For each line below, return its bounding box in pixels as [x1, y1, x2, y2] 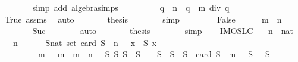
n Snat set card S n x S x [12, 36, 157, 48]
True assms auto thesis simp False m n [4, 13, 282, 25]
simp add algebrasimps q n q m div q [32, 1, 230, 13]
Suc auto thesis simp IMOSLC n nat [32, 24, 293, 37]
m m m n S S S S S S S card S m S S [37, 48, 270, 60]
